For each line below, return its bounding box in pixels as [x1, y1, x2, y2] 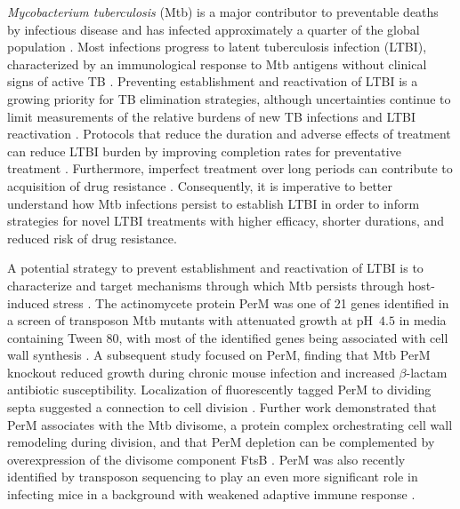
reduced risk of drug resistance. [7, 228, 177, 247]
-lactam [406, 362, 448, 381]
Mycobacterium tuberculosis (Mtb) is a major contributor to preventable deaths [7, 3, 439, 20]
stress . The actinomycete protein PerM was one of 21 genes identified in [53, 293, 449, 312]
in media [399, 311, 447, 330]
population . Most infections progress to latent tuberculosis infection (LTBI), [7, 37, 427, 56]
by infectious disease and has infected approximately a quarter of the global [7, 20, 420, 38]
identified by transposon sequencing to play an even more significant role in [7, 467, 418, 486]
